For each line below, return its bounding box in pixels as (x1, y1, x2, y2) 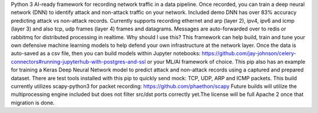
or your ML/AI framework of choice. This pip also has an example (147, 58, 306, 65)
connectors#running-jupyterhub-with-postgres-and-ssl (11, 58, 146, 65)
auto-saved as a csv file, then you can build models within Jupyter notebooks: (11, 50, 201, 57)
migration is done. (11, 99, 55, 106)
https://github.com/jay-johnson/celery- (201, 50, 297, 57)
